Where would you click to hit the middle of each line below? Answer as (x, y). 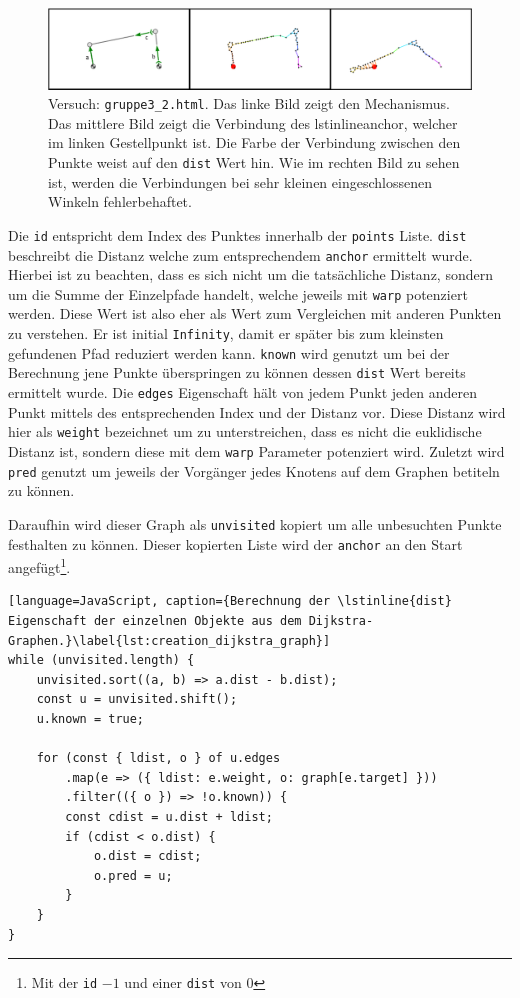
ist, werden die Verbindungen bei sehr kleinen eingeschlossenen (240, 181)
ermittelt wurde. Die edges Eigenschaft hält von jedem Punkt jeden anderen (243, 392)
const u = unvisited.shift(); (137, 699)
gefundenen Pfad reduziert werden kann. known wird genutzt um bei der (229, 352)
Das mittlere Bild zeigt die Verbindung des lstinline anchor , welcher (253, 122)
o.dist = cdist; (147, 856)
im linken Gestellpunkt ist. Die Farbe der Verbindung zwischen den (254, 142)
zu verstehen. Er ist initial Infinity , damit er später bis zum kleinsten (226, 333)
